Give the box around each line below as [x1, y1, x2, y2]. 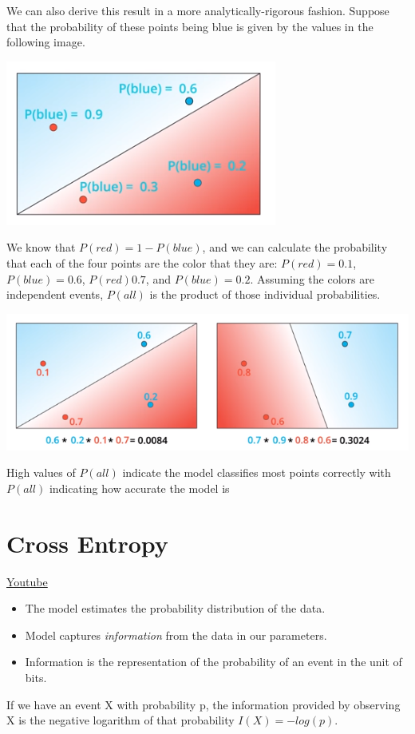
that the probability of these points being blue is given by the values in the [6, 18, 373, 34]
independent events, [6, 286, 104, 303]
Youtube [6, 573, 48, 589]
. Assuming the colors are [250, 270, 374, 287]
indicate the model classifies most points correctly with [122, 464, 391, 481]
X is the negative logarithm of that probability [6, 712, 235, 728]
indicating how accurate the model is [49, 479, 230, 496]
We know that [6, 239, 76, 256]
